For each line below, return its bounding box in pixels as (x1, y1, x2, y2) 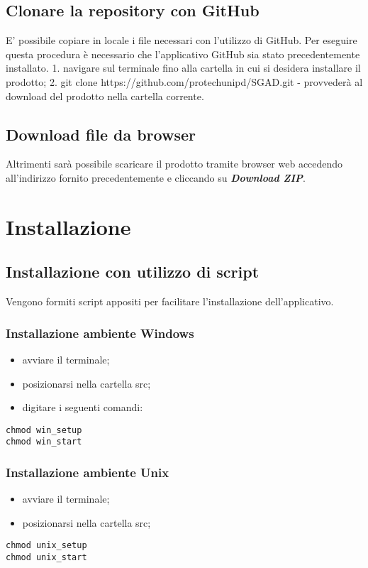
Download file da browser (6, 123, 196, 145)
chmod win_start (6, 437, 82, 447)
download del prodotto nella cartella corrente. (6, 88, 204, 103)
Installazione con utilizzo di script (6, 261, 260, 283)
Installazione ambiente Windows (6, 324, 194, 342)
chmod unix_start (6, 552, 87, 563)
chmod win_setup (6, 425, 82, 435)
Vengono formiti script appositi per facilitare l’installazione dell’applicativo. (6, 294, 334, 309)
